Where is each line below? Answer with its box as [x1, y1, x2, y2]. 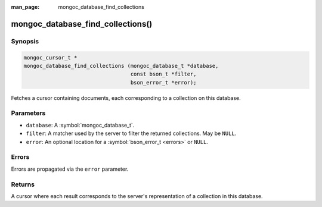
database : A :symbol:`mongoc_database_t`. [26, 121, 135, 128]
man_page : [11, 4, 40, 10]
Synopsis [11, 37, 39, 45]
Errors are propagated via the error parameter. [11, 165, 129, 172]
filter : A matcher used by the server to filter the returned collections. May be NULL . [26, 130, 237, 137]
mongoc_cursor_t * [23, 54, 78, 61]
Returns [11, 180, 35, 189]
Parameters [11, 109, 46, 117]
